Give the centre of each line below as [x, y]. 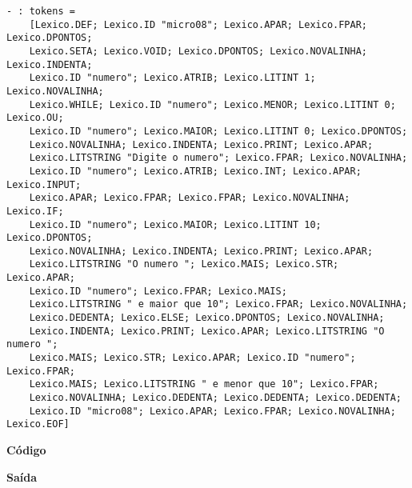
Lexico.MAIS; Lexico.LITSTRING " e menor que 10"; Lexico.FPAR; [204, 384]
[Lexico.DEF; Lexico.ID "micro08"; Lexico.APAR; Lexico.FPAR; [198, 24]
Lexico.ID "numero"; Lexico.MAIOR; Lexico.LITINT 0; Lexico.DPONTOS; [218, 131]
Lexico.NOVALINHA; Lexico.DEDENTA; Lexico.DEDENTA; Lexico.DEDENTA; [215, 398]
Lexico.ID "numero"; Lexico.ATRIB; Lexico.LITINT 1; [172, 78]
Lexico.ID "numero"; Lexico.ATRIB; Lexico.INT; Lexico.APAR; [195, 171]
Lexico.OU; [35, 118]
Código [26, 450]
